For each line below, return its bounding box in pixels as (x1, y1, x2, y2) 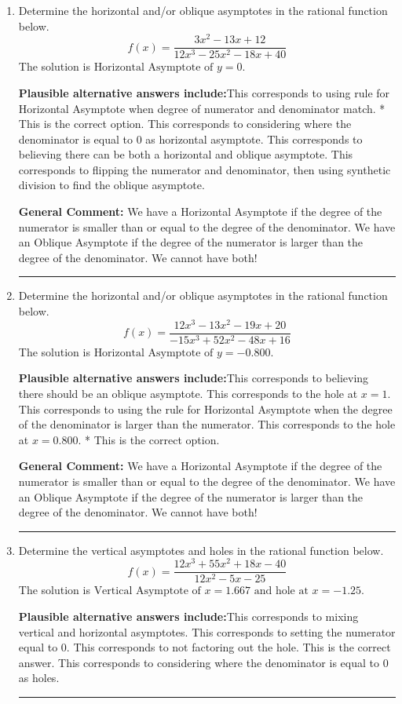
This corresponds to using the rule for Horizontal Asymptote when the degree (18, 400, 393, 417)
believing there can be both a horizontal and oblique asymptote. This (18, 146, 353, 162)
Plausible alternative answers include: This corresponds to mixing (18, 608, 359, 625)
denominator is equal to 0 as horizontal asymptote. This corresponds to (18, 130, 363, 147)
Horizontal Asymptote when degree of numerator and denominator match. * (18, 100, 386, 116)
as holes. (18, 669, 60, 686)
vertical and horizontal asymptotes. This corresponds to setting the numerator (18, 623, 396, 640)
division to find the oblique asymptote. (18, 177, 205, 193)
